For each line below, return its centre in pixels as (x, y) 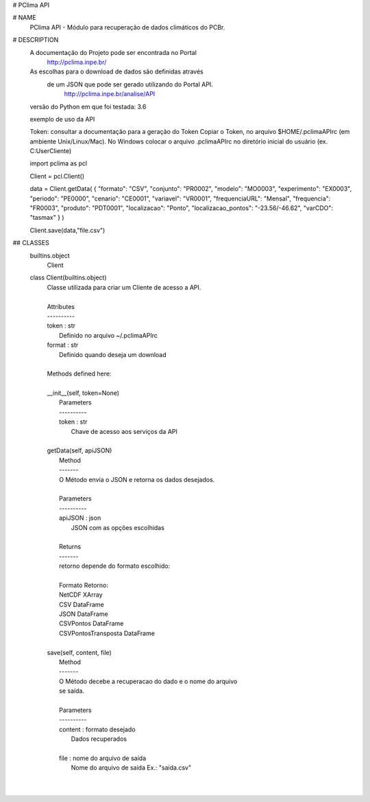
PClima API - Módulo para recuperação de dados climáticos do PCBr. (127, 27)
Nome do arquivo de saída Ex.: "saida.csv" (131, 768)
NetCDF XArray (81, 595)
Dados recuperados (99, 739)
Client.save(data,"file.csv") (67, 230)
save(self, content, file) (79, 652)
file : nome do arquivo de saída (103, 758)
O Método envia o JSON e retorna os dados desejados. (137, 479)
